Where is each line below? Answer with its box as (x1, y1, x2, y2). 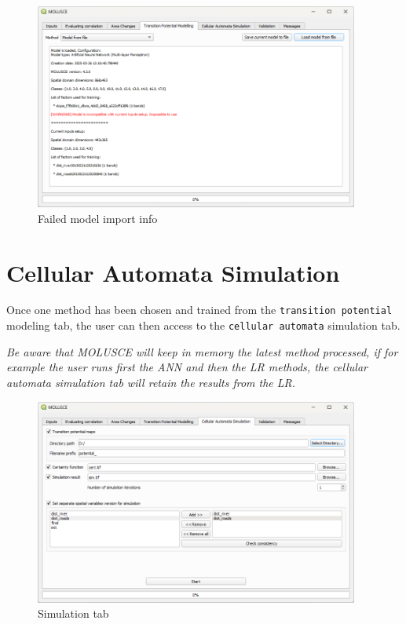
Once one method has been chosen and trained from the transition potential (6, 301, 393, 318)
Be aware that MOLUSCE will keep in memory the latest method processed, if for (6, 343, 398, 359)
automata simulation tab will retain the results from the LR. (6, 374, 296, 390)
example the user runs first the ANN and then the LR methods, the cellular (6, 359, 368, 375)
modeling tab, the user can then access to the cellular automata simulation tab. (6, 317, 401, 334)
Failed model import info (38, 210, 158, 226)
